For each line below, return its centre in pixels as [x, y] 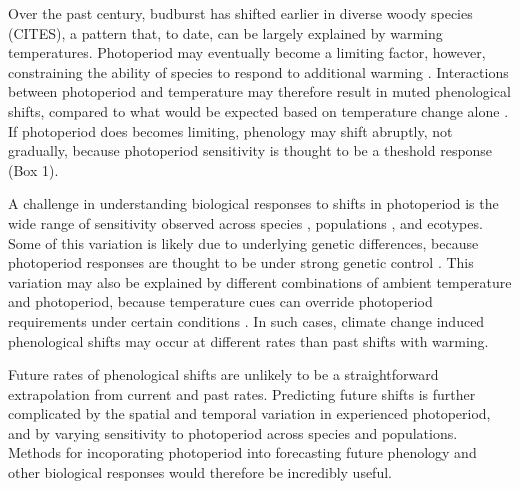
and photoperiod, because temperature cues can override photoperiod [220, 301]
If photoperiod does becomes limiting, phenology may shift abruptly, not [230, 130]
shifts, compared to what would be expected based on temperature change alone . [258, 110]
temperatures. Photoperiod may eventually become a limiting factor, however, [247, 52]
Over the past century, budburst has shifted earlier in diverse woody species [240, 13]
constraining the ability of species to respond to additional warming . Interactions [258, 71]
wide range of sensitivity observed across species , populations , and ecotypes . [245, 222]
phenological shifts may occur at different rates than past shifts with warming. [248, 340]
